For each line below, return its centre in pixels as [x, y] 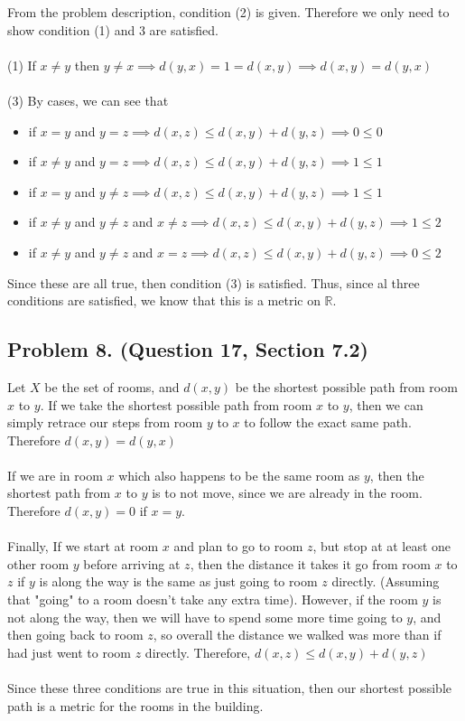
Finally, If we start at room [83, 546]
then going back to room [75, 635]
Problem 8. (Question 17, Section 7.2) [188, 349]
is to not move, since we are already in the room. [287, 493]
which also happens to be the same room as [239, 475]
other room [38, 563]
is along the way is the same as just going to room [178, 581]
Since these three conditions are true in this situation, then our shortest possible [229, 688]
